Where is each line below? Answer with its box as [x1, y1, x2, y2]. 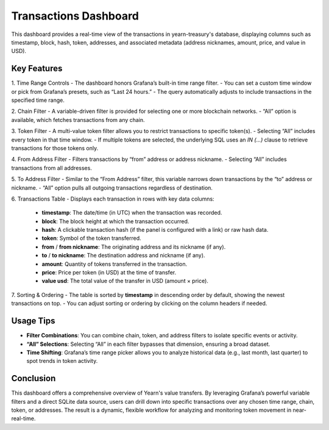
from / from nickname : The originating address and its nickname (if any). [41, 243, 226, 250]
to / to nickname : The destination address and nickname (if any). [41, 252, 205, 259]
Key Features [11, 63, 63, 74]
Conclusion [11, 373, 56, 384]
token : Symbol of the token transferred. [41, 235, 141, 242]
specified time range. [11, 96, 65, 104]
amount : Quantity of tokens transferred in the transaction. [41, 260, 188, 268]
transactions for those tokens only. [11, 144, 99, 152]
